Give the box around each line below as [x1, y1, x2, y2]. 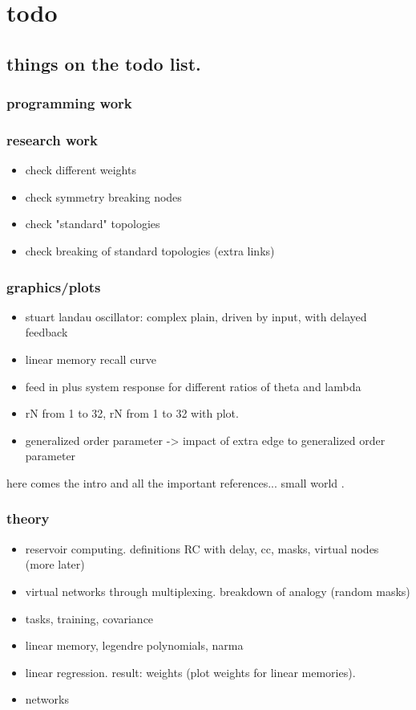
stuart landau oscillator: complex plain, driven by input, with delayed [25, 308, 367, 324]
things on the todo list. [6, 51, 201, 75]
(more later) [25, 556, 85, 573]
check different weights [25, 161, 136, 178]
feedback [25, 324, 68, 341]
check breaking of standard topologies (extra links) [25, 243, 275, 259]
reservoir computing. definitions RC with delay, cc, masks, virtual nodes [25, 540, 379, 557]
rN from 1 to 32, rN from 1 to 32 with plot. [25, 405, 239, 422]
